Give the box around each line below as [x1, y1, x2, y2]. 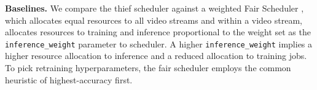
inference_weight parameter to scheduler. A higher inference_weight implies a [5, 37, 313, 50]
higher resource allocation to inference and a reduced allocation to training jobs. [5, 49, 307, 62]
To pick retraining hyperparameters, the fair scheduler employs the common [5, 61, 291, 74]
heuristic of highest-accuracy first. [5, 73, 133, 86]
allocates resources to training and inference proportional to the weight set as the [5, 26, 311, 38]
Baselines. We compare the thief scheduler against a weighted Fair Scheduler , [5, 2, 304, 14]
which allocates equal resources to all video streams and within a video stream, [5, 13, 302, 26]
